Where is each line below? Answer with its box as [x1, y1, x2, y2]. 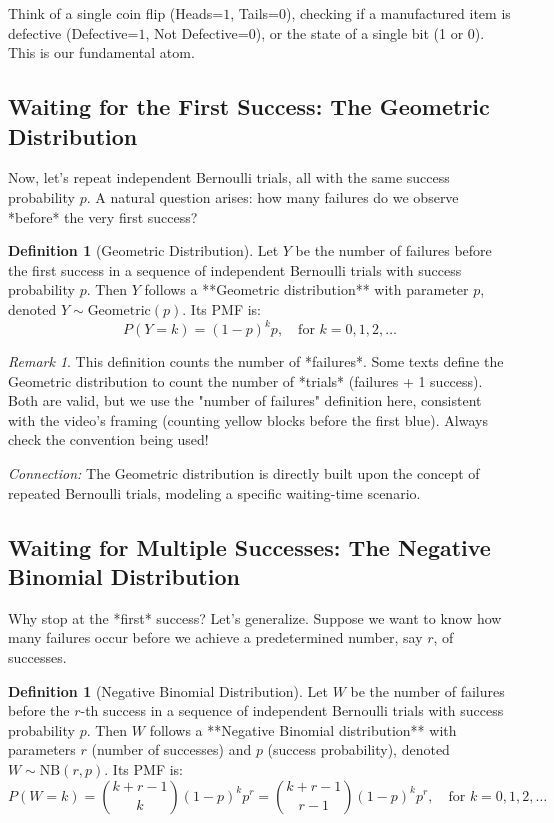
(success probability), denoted [267, 739, 450, 760]
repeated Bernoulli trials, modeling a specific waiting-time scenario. [8, 482, 421, 503]
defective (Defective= [8, 22, 139, 43]
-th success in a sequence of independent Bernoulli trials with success [80, 700, 504, 721]
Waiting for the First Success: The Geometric [8, 91, 490, 122]
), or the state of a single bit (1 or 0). [255, 22, 485, 43]
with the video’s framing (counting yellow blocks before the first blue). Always [8, 409, 488, 430]
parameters [8, 739, 76, 760]
